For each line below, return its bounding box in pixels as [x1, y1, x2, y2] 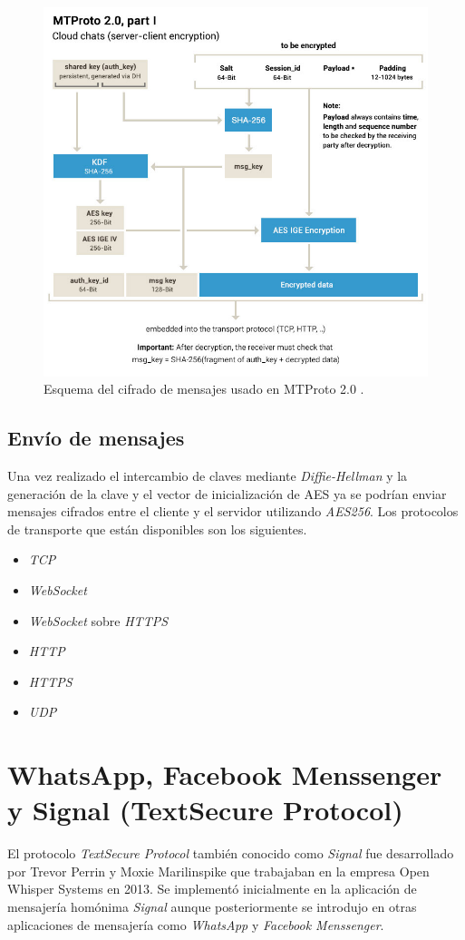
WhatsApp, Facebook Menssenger [7, 756, 442, 793]
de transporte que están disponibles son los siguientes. [7, 519, 307, 538]
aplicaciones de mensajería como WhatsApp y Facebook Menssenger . [7, 915, 384, 934]
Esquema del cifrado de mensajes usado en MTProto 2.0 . [44, 379, 364, 398]
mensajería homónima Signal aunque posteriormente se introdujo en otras [7, 897, 417, 916]
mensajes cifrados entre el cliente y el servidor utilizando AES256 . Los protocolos [7, 502, 459, 521]
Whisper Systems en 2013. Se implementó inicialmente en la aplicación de [7, 879, 417, 898]
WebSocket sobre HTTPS [28, 611, 169, 630]
